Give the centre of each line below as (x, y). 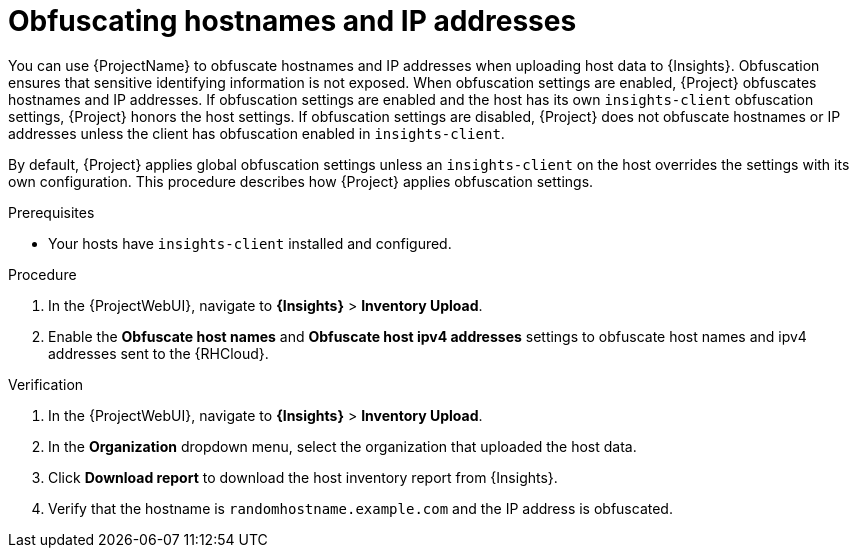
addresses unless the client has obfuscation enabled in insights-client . (256, 133)
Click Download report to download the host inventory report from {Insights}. (303, 477)
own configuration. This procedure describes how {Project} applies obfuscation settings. (301, 181)
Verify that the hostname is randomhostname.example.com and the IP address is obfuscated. (360, 508)
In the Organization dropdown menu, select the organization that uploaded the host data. (342, 446)
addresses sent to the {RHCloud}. (158, 353)
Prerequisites (51, 212)
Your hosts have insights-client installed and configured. (250, 243)
